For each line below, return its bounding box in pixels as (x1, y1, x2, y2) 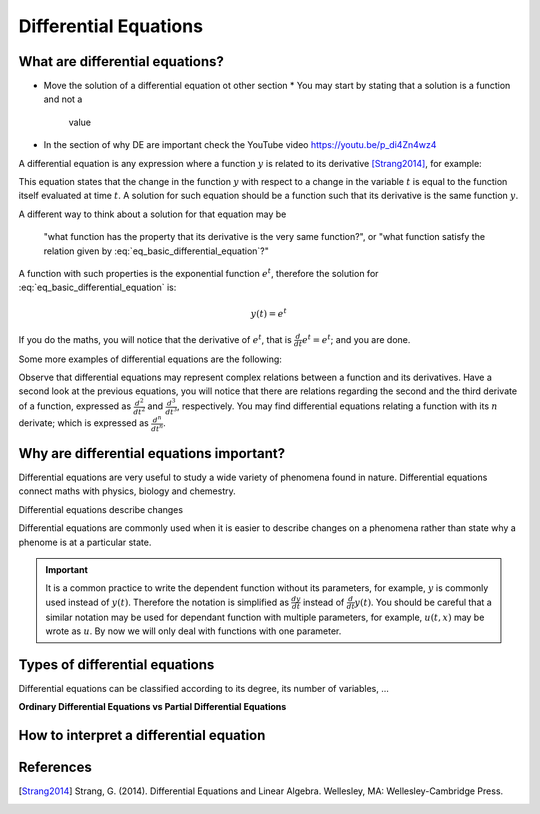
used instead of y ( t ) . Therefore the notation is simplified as (45, 596, 290, 608)
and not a (43, 93, 83, 105)
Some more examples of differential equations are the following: (18, 353, 282, 365)
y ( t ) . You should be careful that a (354, 596, 492, 608)
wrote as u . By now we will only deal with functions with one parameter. (45, 625, 342, 637)
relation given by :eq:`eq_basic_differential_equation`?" (43, 245, 270, 257)
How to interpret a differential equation (18, 727, 266, 744)
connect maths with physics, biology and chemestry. (18, 485, 237, 497)
